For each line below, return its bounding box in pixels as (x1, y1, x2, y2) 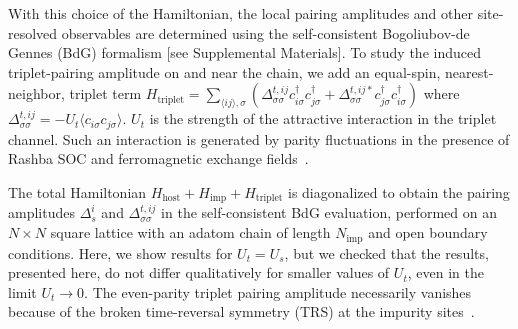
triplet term (69, 83, 142, 104)
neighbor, (8, 83, 65, 104)
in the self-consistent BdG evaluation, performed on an (161, 202, 497, 223)
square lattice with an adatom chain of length (50, 222, 331, 243)
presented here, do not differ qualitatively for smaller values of (8, 262, 390, 283)
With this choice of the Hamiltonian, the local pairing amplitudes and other (8, 3, 473, 23)
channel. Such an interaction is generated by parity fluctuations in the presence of (8, 128, 510, 149)
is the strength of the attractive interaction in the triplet (149, 108, 497, 129)
